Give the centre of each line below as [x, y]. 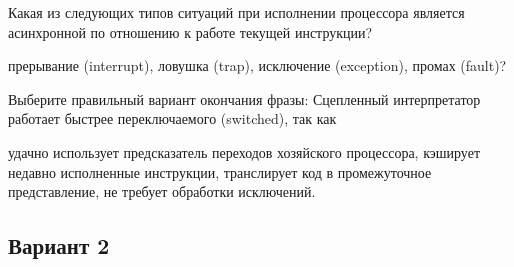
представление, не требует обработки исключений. [162, 191]
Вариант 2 [59, 245]
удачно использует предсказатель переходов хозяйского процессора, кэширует [244, 151]
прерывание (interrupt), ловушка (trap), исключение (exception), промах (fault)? [257, 65]
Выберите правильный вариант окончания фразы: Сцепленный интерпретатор [244, 98]
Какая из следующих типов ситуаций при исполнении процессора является [236, 12]
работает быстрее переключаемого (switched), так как [172, 118]
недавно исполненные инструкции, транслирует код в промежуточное [220, 171]
